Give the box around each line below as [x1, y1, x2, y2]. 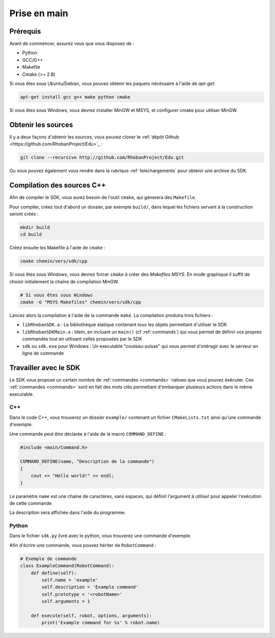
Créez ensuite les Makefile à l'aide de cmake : [9, 245, 105, 251]
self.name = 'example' [41, 577, 99, 583]
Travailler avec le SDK [9, 363, 80, 372]
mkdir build [20, 224, 50, 230]
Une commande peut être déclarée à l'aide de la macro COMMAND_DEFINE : [9, 430, 167, 437]
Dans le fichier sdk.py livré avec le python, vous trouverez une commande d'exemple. [9, 533, 191, 539]
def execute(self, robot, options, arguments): [31, 613, 152, 618]
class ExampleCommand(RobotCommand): [20, 563, 115, 569]
